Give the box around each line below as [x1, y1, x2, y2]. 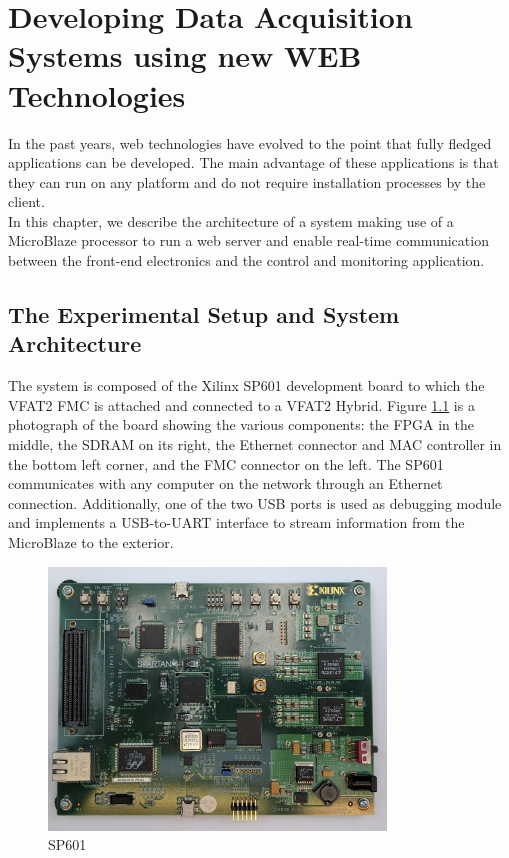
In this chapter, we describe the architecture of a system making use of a [8, 210, 454, 231]
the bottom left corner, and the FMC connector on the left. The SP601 [8, 453, 444, 474]
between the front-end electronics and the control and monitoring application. [8, 250, 485, 271]
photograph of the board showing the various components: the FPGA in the [8, 414, 474, 435]
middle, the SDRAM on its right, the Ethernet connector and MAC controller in [8, 434, 502, 455]
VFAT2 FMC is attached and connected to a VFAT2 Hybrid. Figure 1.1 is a [8, 394, 475, 415]
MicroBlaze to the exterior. [8, 532, 174, 552]
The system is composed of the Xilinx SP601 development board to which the [8, 375, 485, 396]
